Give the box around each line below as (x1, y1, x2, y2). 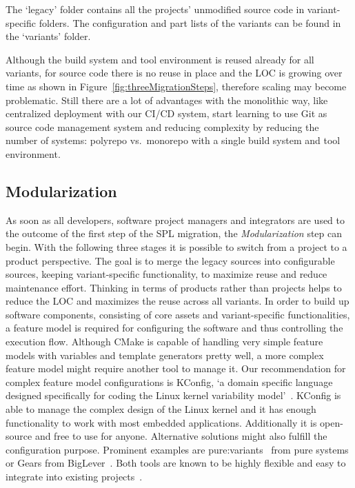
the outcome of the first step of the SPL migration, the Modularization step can (6, 226, 343, 241)
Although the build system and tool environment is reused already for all (6, 52, 314, 66)
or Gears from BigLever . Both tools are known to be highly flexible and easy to (6, 456, 346, 470)
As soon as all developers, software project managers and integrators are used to (6, 212, 345, 227)
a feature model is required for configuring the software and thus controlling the (6, 321, 343, 335)
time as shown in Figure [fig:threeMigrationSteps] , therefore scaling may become (6, 79, 347, 93)
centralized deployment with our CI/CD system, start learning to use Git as (6, 106, 327, 121)
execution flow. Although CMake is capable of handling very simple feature (6, 334, 323, 349)
